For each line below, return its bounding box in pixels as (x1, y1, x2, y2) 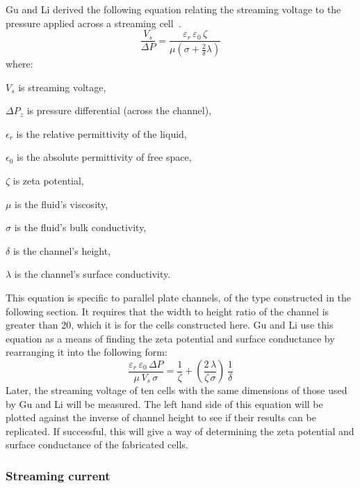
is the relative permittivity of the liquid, (16, 126, 187, 141)
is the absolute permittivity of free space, (17, 150, 192, 164)
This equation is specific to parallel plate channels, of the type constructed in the (6, 290, 352, 305)
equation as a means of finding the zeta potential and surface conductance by (6, 331, 335, 345)
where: (6, 56, 33, 71)
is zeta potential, (13, 173, 84, 188)
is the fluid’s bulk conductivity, (14, 220, 147, 235)
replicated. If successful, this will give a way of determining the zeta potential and (6, 423, 354, 438)
